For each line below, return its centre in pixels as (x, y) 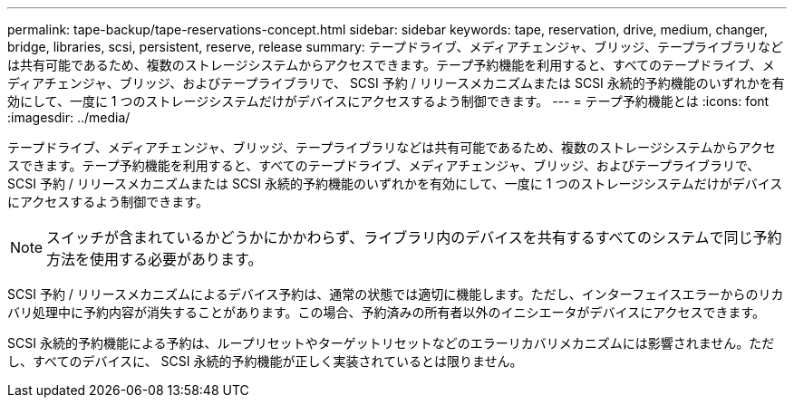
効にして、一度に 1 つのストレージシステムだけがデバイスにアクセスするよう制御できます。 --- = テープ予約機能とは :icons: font (388, 101)
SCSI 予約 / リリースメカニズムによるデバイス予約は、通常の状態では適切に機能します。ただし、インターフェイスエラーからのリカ (396, 294)
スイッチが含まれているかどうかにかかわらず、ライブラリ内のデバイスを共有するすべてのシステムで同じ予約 (414, 237)
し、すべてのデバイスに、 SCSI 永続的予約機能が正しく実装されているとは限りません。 (265, 361)
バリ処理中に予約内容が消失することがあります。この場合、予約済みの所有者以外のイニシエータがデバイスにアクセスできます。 (387, 312)
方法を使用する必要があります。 (155, 259)
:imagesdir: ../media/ (69, 117)
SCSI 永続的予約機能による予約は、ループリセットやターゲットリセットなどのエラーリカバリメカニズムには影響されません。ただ (391, 343)
